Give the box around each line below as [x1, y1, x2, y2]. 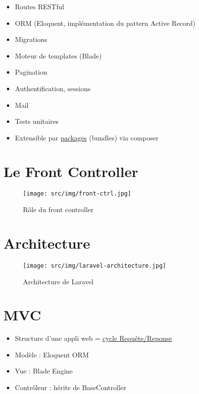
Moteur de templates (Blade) [15, 50, 102, 60]
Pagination [15, 67, 47, 77]
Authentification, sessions [15, 83, 91, 93]
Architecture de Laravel [23, 276, 94, 286]
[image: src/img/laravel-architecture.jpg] [23, 262, 166, 269]
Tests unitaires [15, 116, 59, 126]
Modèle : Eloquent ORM [15, 349, 89, 359]
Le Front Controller [3, 161, 139, 181]
